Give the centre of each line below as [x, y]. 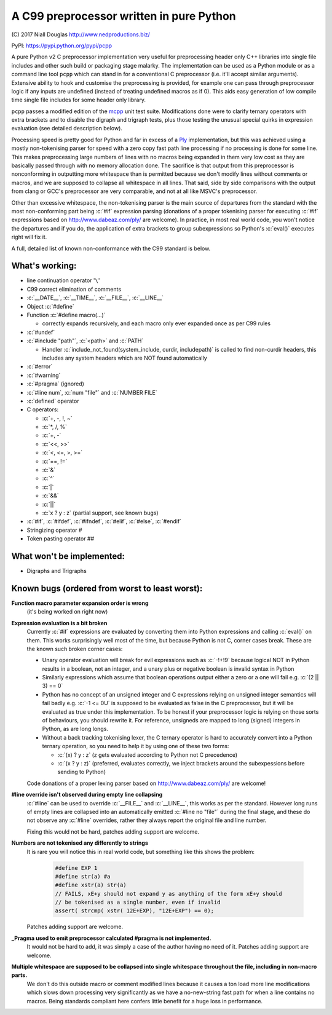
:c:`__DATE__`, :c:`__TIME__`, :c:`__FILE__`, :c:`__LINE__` [95, 298]
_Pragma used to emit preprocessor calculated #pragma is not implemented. [111, 938]
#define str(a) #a [83, 876]
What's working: [44, 266]
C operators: [42, 409]
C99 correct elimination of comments [74, 289]
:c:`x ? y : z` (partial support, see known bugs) [101, 513]
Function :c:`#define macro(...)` [66, 315]
